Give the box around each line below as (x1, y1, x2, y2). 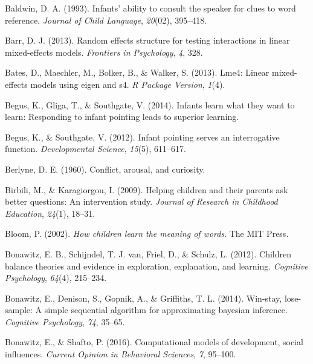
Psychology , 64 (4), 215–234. (5, 271, 107, 284)
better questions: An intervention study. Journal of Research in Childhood (5, 195, 278, 208)
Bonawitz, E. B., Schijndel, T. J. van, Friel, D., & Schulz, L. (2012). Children (5, 247, 291, 260)
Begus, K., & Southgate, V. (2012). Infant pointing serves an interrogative (5, 130, 280, 143)
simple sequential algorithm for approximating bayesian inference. (44, 303, 288, 316)
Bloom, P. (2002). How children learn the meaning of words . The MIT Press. (5, 227, 289, 240)
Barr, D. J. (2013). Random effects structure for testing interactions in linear (5, 34, 290, 47)
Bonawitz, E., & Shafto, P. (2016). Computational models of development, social (5, 336, 303, 348)
